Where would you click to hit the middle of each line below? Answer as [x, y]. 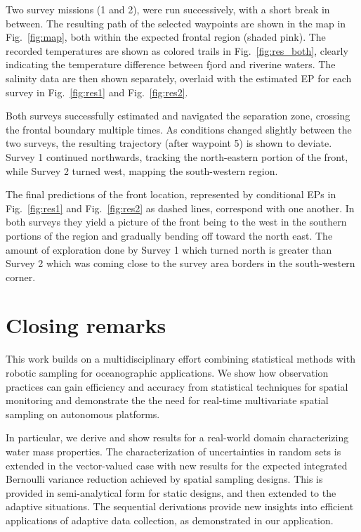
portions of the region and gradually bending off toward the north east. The [169, 235]
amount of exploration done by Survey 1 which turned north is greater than [169, 249]
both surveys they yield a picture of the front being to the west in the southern [176, 222]
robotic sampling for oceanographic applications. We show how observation [167, 372]
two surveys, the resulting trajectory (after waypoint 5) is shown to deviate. [169, 143]
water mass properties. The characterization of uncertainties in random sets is [173, 451]
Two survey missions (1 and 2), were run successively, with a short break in [168, 9]
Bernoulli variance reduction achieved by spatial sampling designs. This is [164, 479]
